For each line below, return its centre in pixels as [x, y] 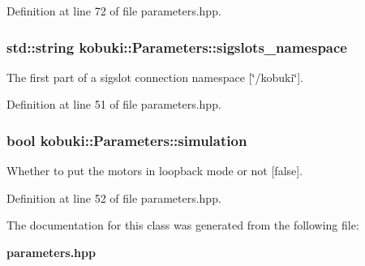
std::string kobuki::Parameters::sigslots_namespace [177, 47]
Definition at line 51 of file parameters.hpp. [114, 104]
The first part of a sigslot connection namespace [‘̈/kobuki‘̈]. [155, 77]
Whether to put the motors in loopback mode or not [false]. [155, 171]
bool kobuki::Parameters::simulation [127, 140]
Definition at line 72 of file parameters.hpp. [114, 11]
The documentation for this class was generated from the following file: [183, 225]
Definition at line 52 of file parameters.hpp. [114, 197]
